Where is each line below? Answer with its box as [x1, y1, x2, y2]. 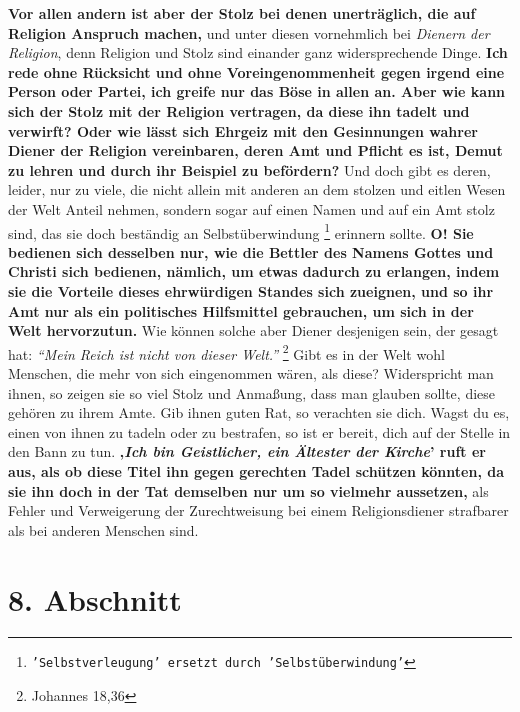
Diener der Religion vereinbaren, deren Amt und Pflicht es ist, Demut [8, 140, 503, 161]
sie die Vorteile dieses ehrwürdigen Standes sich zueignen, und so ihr [8, 280, 494, 301]
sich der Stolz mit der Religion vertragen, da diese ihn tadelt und [8, 100, 470, 121]
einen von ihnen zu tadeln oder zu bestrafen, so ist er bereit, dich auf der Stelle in [8, 421, 511, 442]
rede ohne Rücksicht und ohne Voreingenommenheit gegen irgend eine [8, 61, 505, 82]
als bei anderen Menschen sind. [8, 519, 199, 540]
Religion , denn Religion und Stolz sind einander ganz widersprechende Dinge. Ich [8, 42, 508, 63]
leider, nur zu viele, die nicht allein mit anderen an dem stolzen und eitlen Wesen [8, 179, 506, 200]
